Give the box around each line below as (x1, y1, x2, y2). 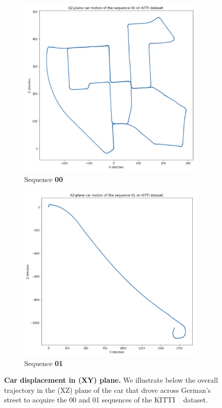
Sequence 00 (24, 173, 63, 184)
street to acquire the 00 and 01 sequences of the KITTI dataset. (4, 394, 208, 405)
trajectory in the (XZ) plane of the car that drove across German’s (4, 384, 211, 395)
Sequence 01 (24, 357, 63, 368)
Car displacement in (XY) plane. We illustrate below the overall (4, 375, 218, 385)
